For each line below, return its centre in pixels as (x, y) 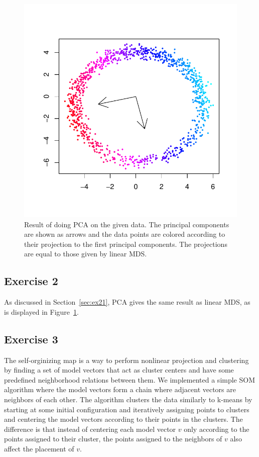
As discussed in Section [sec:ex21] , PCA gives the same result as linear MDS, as (127, 302)
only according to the (217, 429)
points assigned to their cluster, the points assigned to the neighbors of (113, 439)
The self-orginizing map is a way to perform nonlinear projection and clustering (126, 360)
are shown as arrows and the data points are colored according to (125, 234)
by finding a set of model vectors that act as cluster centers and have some (119, 370)
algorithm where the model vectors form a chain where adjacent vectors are (120, 389)
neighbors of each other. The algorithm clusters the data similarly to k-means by (128, 399)
